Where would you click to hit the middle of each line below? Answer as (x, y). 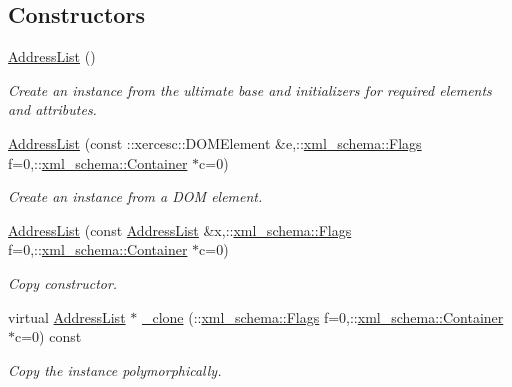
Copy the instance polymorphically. (115, 369)
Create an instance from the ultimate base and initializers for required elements (250, 89)
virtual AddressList (67, 316)
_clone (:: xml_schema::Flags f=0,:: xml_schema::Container (322, 316)
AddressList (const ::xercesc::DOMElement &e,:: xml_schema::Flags (215, 142)
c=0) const (48, 336)
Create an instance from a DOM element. (135, 196)
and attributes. (52, 109)
